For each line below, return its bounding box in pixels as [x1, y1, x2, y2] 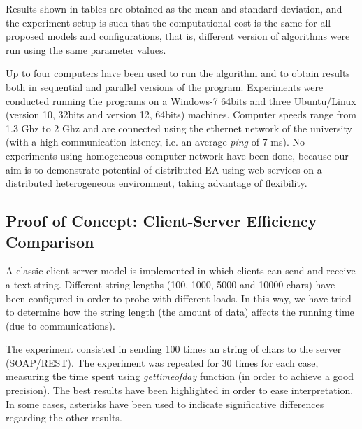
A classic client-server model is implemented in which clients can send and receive [6, 263, 356, 278]
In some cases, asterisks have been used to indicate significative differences [6, 396, 324, 411]
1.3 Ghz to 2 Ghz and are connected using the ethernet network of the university [6, 120, 352, 135]
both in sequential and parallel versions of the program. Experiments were [6, 79, 324, 94]
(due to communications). [6, 318, 115, 332]
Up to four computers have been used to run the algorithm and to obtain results [6, 66, 350, 80]
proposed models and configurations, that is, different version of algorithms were [6, 29, 350, 43]
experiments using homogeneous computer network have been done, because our [6, 148, 349, 162]
